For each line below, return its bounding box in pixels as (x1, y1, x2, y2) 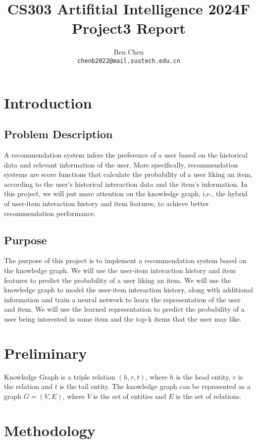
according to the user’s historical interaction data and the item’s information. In (4, 178, 248, 189)
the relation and (4, 381, 53, 391)
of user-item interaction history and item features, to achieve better (4, 198, 209, 208)
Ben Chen (113, 47, 144, 57)
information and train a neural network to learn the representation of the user (4, 294, 241, 304)
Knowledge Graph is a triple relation (4, 371, 115, 382)
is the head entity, (176, 371, 231, 382)
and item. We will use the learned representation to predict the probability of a (4, 304, 245, 314)
